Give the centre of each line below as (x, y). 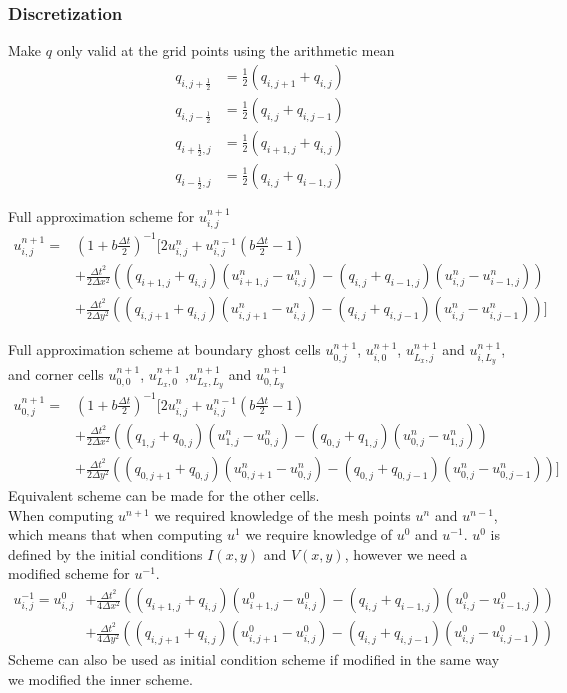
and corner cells (56, 374)
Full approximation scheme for (101, 215)
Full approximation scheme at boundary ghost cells (164, 349)
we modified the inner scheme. (100, 678)
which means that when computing (115, 534)
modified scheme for (69, 573)
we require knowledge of (319, 534)
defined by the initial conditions (105, 553)
